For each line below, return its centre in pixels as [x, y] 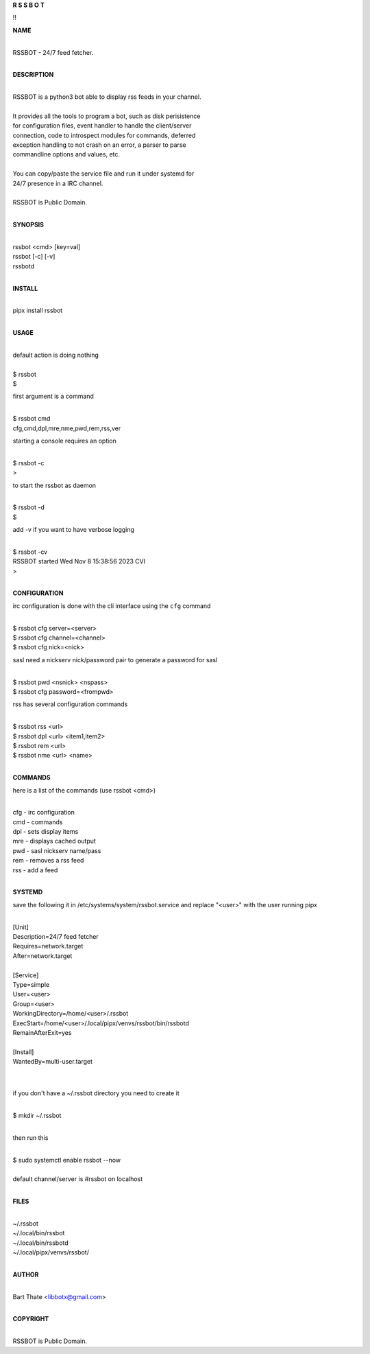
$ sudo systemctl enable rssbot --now [67, 1160]
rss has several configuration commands [70, 704]
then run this [30, 1137]
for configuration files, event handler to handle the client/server [102, 126]
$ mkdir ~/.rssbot [37, 1116]
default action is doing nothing [56, 355]
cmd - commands [38, 822]
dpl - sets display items [46, 832]
